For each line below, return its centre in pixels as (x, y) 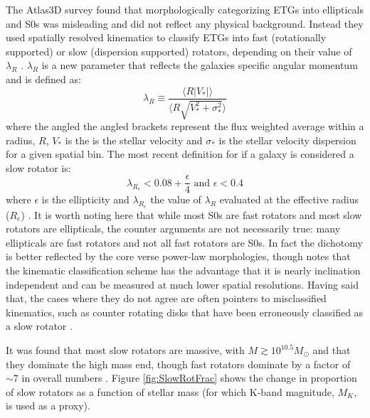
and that (332, 350)
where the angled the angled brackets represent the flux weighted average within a (185, 126)
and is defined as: (43, 79)
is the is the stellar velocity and (134, 140)
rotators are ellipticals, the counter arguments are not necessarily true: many (173, 229)
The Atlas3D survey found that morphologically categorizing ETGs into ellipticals (185, 9)
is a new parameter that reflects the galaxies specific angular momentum (200, 65)
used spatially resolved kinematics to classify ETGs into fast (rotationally (166, 37)
